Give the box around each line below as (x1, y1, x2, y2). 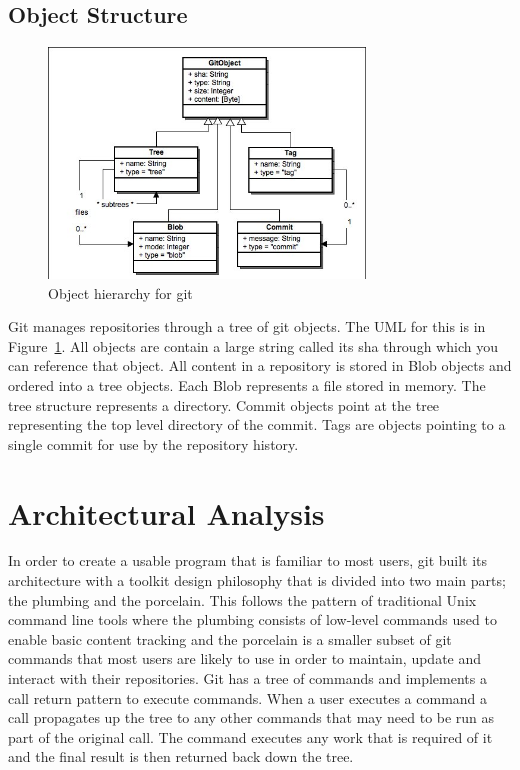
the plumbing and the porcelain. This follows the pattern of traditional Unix (8, 589, 477, 610)
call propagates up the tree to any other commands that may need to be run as (8, 707, 495, 728)
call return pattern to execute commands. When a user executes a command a (8, 687, 488, 708)
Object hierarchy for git (48, 282, 193, 303)
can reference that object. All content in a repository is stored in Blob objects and (8, 355, 512, 376)
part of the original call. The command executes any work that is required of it (8, 726, 493, 747)
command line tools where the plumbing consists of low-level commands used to (8, 609, 497, 630)
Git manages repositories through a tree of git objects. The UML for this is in (8, 316, 486, 337)
